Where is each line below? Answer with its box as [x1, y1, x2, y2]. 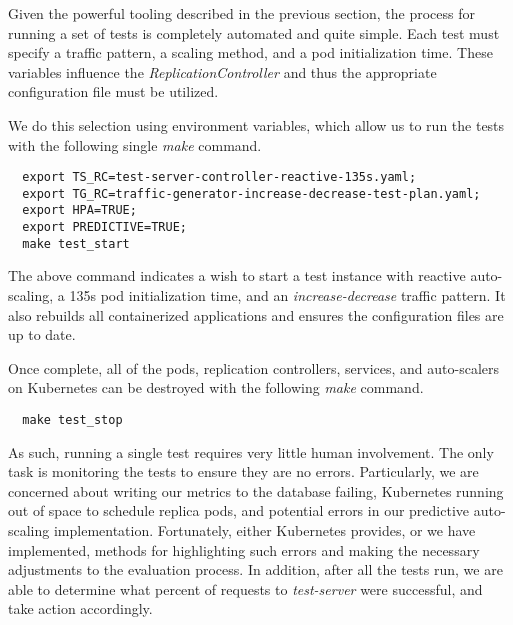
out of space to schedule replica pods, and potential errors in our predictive [8, 500, 470, 521]
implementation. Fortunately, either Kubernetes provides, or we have [53, 520, 476, 541]
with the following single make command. [8, 134, 262, 155]
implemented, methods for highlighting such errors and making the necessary [8, 539, 480, 560]
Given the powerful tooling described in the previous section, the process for [8, 3, 475, 23]
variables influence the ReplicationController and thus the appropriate [8, 61, 437, 82]
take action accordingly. [8, 598, 153, 619]
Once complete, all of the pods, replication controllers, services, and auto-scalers [8, 357, 500, 378]
